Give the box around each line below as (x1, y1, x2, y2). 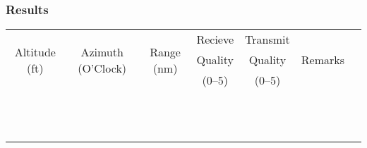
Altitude (14, 43, 56, 60)
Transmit (245, 31, 290, 48)
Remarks (301, 51, 344, 68)
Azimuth (80, 43, 124, 60)
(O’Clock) (78, 59, 127, 76)
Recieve (196, 31, 234, 48)
